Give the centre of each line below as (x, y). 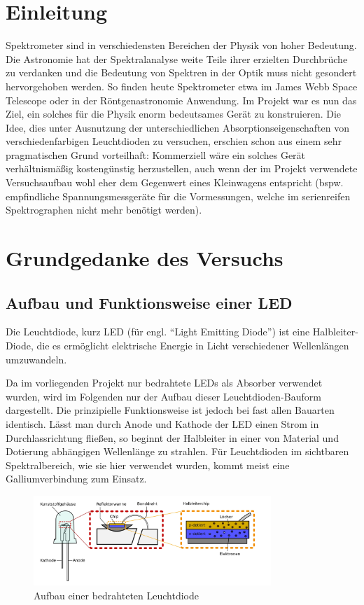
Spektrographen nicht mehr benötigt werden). (104, 210)
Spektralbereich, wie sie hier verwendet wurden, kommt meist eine (148, 465)
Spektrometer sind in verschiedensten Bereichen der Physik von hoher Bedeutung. (181, 45)
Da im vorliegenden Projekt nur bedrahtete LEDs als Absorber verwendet (164, 383)
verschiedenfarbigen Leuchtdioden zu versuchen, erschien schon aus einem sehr (174, 141)
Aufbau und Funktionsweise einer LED (149, 302)
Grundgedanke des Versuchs (145, 258)
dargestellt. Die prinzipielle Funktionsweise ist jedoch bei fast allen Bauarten (170, 410)
